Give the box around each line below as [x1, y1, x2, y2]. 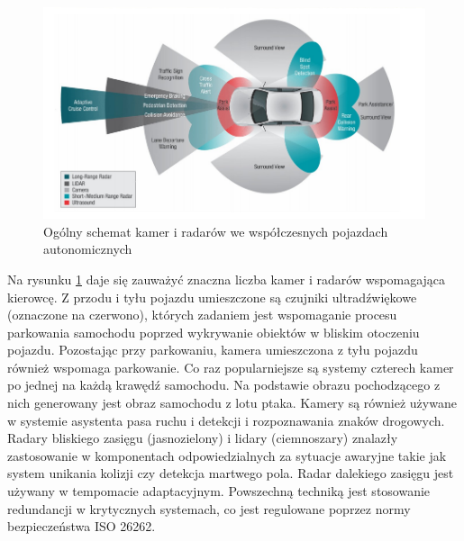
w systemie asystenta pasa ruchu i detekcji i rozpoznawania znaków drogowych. [7, 410, 445, 429]
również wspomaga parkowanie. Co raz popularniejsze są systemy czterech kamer [7, 357, 454, 376]
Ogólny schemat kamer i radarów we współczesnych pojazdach [43, 221, 388, 240]
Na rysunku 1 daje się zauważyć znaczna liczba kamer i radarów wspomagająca [7, 269, 446, 288]
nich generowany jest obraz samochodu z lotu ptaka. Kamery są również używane [7, 393, 457, 412]
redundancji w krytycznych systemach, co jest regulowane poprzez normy [7, 499, 411, 518]
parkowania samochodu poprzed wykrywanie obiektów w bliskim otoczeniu [7, 322, 420, 341]
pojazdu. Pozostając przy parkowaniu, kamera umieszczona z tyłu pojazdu [7, 340, 418, 359]
